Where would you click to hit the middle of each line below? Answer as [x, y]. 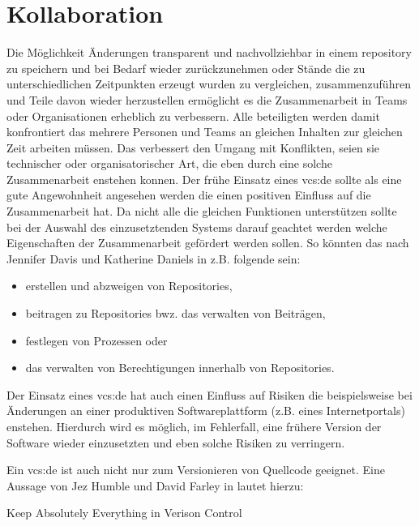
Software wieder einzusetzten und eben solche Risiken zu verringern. [176, 442]
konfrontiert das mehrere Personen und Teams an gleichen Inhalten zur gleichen [205, 132]
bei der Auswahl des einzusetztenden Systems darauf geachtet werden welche [197, 227]
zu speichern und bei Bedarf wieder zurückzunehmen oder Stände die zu [186, 68]
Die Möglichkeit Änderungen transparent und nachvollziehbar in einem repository [209, 52]
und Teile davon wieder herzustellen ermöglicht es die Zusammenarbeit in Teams [207, 99]
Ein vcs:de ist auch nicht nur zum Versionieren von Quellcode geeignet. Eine [196, 470]
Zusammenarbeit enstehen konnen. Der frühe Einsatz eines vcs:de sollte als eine [204, 179]
